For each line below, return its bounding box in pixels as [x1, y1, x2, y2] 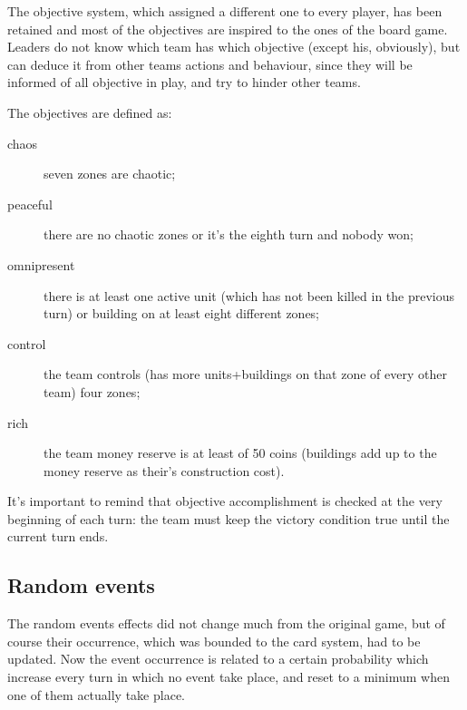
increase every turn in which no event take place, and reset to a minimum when [7, 667, 450, 686]
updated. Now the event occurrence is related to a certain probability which [7, 649, 429, 668]
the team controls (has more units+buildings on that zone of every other [44, 365, 447, 384]
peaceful [7, 194, 53, 213]
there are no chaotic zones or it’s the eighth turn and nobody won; [44, 225, 413, 244]
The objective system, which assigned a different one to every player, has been [7, 2, 443, 20]
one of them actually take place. [7, 685, 185, 704]
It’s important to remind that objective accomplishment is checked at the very [7, 491, 443, 511]
